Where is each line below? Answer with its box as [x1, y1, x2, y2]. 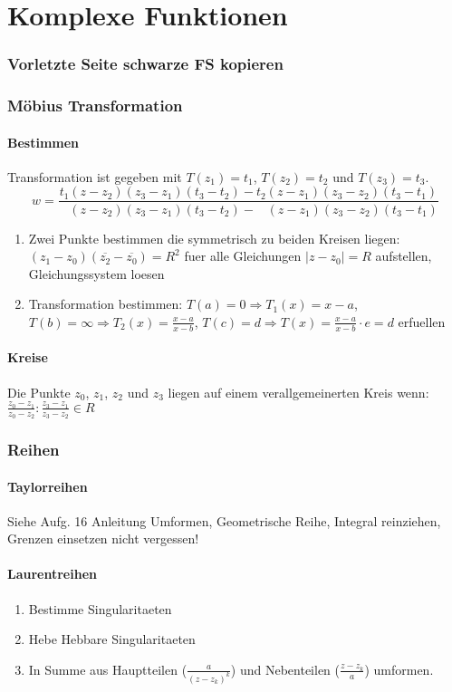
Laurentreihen [7, 564, 97, 583]
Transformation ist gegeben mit [7, 167, 182, 186]
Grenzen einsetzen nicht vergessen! [7, 529, 199, 548]
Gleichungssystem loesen [28, 264, 165, 283]
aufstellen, [375, 246, 432, 265]
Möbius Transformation [7, 94, 183, 117]
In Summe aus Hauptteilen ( [28, 659, 188, 678]
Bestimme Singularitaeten [28, 599, 172, 618]
